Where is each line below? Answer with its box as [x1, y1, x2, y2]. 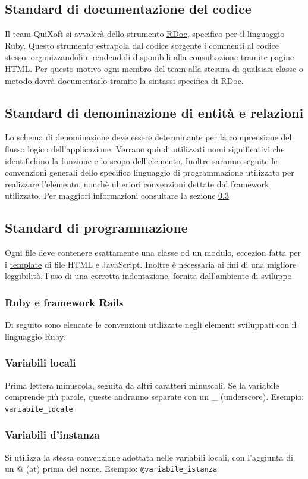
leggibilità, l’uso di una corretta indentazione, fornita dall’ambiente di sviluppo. [5, 270, 294, 282]
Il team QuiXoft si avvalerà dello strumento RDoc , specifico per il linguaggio [5, 27, 285, 40]
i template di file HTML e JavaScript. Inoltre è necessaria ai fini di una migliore [5, 258, 297, 270]
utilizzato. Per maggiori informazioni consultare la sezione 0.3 [5, 189, 229, 202]
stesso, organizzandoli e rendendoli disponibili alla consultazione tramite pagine [5, 51, 294, 63]
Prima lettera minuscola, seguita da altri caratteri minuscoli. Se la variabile [5, 378, 279, 391]
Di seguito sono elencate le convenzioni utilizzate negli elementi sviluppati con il [5, 318, 297, 331]
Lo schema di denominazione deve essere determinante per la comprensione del [5, 131, 292, 143]
